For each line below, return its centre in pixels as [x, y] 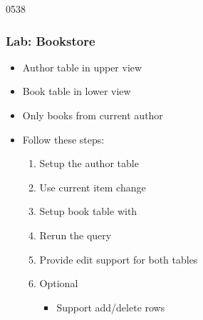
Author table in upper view [82, 67]
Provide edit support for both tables [119, 259]
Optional [59, 283]
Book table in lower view [77, 91]
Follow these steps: [63, 139]
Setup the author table [89, 163]
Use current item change [93, 187]
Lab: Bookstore [51, 40]
